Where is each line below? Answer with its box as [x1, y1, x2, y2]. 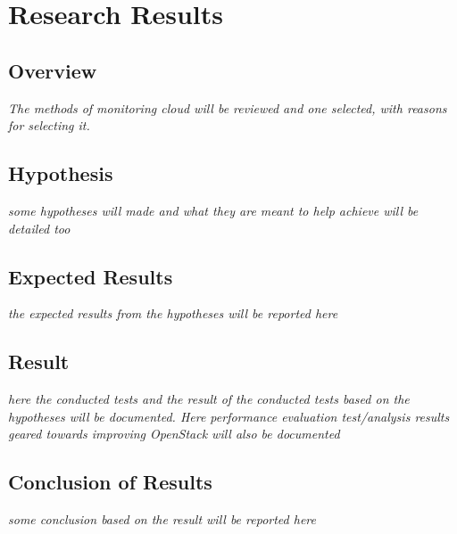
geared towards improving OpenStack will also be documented [8, 424, 340, 443]
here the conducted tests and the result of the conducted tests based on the [8, 390, 410, 408]
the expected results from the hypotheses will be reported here [8, 304, 338, 323]
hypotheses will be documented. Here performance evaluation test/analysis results [8, 407, 450, 425]
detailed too [8, 218, 71, 237]
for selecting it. [8, 116, 90, 135]
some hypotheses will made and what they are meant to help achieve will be [8, 201, 419, 219]
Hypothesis [8, 160, 113, 187]
